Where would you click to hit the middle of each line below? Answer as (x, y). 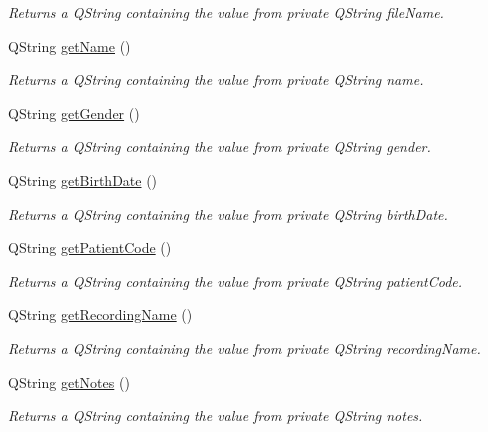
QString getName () (69, 45)
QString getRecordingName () (100, 314)
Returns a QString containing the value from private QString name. (216, 79)
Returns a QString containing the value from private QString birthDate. (228, 213)
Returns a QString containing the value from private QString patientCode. (235, 280)
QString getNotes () (69, 381)
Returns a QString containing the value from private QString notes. (215, 415)
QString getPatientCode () (90, 247)
